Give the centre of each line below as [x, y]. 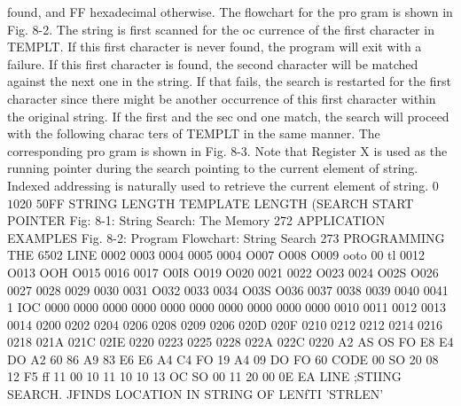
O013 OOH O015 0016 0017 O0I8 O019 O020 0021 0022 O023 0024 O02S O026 [223, 272]
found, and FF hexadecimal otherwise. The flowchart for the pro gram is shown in [230, 12]
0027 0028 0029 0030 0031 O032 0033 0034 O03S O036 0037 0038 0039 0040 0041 [228, 289]
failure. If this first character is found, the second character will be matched [213, 63]
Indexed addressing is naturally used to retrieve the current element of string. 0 [223, 185]
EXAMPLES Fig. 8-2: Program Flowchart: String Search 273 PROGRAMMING [226, 237]
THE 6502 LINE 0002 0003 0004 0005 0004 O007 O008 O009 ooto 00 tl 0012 [216, 255]
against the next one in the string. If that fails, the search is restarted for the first [229, 81]
